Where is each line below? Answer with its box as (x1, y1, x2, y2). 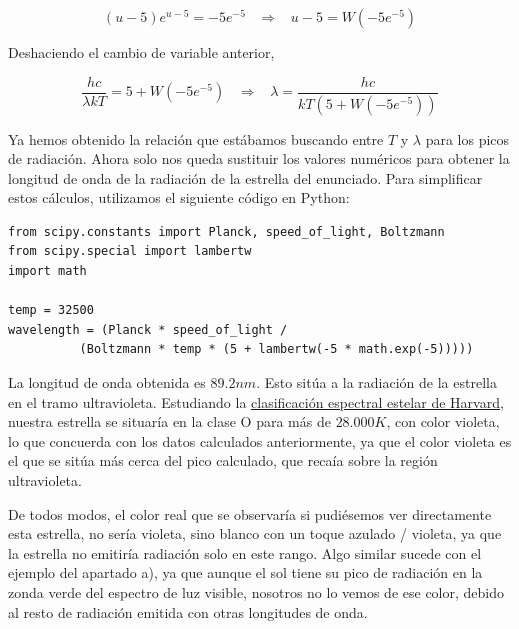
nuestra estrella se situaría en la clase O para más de (8, 411, 331, 432)
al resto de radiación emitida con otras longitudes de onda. (8, 601, 368, 622)
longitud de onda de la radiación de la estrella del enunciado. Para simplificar (8, 167, 483, 188)
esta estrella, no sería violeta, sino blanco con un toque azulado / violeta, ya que (8, 523, 502, 544)
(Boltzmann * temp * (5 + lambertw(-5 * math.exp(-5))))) (79, 342, 474, 357)
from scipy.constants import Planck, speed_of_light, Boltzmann (8, 224, 445, 239)
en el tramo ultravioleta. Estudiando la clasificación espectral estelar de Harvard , (8, 391, 504, 412)
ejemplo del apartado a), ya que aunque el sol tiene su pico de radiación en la (8, 562, 483, 583)
